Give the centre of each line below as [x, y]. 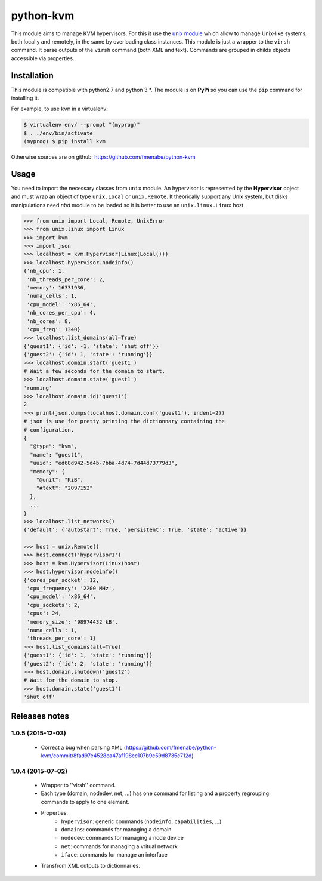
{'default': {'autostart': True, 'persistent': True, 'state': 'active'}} [135, 530]
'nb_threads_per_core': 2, [66, 279]
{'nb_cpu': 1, [44, 271]
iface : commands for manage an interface [114, 855]
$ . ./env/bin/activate [58, 133]
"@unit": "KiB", [60, 480]
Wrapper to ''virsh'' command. [78, 785]
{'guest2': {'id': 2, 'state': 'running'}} [88, 663]
